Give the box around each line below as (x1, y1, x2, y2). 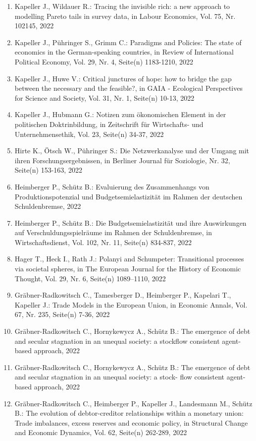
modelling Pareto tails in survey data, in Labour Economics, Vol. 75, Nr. (14, 10, 236, 21)
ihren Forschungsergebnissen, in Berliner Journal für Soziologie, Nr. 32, (14, 155, 230, 165)
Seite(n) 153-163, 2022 (14, 165, 82, 175)
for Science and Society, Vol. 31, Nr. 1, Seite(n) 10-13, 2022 (14, 92, 195, 103)
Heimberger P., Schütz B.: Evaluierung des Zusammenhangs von (14, 181, 209, 191)
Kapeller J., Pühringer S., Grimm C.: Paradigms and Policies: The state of (14, 37, 242, 47)
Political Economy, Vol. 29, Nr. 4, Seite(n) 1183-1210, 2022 (14, 56, 193, 66)
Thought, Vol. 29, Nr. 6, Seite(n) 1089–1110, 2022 (14, 273, 166, 283)
